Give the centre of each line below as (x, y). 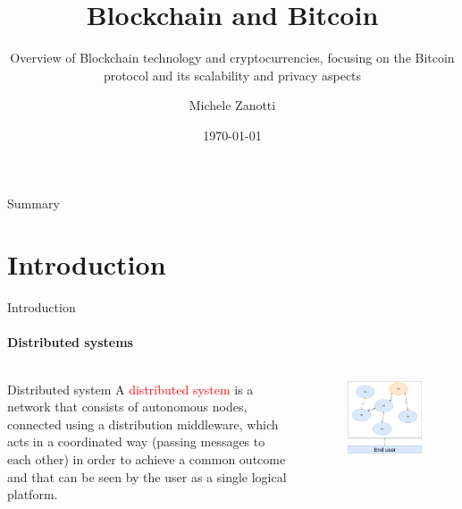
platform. (33, 494)
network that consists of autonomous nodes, (127, 407)
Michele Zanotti (232, 105)
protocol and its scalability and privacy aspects (232, 75)
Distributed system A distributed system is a (130, 389)
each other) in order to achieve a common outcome (147, 458)
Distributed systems (70, 342)
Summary (34, 203)
